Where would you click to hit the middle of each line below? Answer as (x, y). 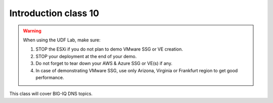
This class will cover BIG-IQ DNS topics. (51, 94)
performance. (50, 77)
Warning (32, 31)
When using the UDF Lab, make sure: (62, 40)
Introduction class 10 (54, 13)
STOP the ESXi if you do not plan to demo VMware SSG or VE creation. (109, 49)
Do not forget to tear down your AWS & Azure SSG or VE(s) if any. (104, 64)
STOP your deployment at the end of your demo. (86, 56)
